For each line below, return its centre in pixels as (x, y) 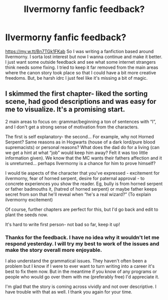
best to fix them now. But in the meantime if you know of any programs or (81, 271)
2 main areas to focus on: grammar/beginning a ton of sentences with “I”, (81, 121)
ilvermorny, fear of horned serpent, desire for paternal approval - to (75, 178)
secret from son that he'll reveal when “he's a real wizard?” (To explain (78, 194)
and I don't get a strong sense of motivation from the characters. (72, 127)
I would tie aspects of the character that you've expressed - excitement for (82, 173)
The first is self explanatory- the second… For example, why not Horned (80, 136)
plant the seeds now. (27, 215)
